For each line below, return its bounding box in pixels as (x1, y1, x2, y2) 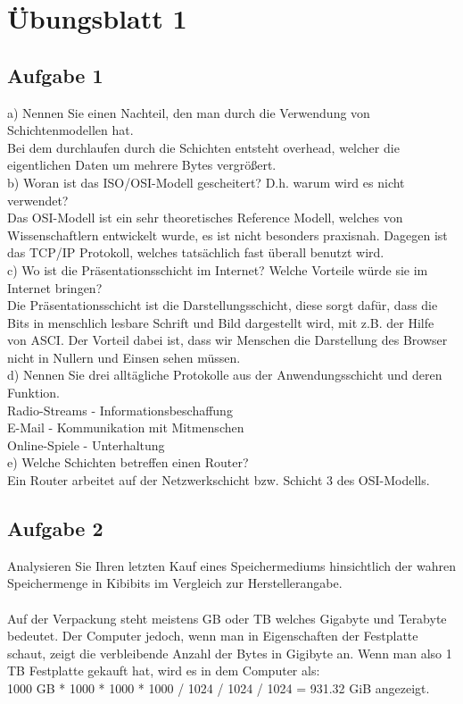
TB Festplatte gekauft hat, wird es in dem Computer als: (7, 661, 320, 680)
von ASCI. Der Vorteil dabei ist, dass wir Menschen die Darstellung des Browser (7, 331, 448, 349)
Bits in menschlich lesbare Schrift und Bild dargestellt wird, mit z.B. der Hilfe (7, 313, 434, 331)
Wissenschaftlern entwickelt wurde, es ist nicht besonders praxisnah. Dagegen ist (7, 225, 448, 244)
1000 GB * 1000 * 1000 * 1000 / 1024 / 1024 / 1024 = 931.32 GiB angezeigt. (7, 679, 430, 697)
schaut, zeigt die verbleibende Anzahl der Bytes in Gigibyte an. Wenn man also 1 (7, 643, 452, 662)
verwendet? (7, 190, 69, 209)
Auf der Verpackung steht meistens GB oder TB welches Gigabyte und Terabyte (7, 608, 447, 627)
